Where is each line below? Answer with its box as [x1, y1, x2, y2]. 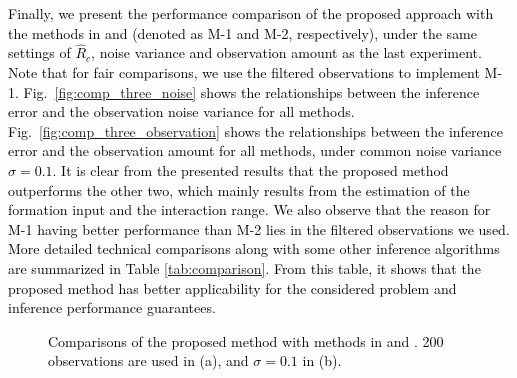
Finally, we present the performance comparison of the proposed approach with [8, 3, 494, 23]
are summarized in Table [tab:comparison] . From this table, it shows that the [8, 257, 481, 278]
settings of [8, 42, 71, 63]
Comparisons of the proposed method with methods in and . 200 [48, 330, 444, 351]
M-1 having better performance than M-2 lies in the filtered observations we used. [8, 218, 510, 239]
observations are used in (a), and [48, 350, 249, 371]
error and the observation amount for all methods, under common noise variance [8, 140, 502, 161]
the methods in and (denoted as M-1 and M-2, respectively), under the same [8, 22, 478, 43]
